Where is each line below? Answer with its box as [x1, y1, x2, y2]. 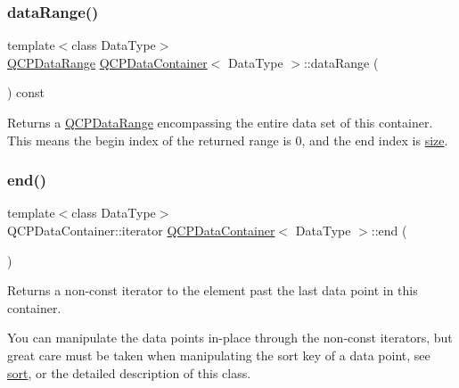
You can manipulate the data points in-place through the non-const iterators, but [7, 328, 453, 347]
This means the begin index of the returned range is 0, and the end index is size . [7, 130, 448, 149]
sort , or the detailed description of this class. [7, 363, 251, 382]
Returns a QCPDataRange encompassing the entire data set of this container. [7, 113, 433, 131]
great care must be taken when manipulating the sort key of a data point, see [7, 345, 430, 364]
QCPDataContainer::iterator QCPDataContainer [7, 221, 275, 239]
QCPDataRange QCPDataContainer [7, 53, 208, 71]
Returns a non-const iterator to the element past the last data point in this [7, 281, 418, 300]
